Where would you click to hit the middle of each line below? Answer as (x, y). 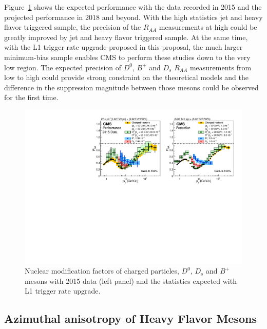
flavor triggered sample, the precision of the (73, 27)
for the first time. (31, 97)
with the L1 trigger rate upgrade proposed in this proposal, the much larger (123, 47)
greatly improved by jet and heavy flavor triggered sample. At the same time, (126, 37)
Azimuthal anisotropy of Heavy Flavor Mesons (130, 318)
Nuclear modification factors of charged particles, (102, 271)
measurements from (221, 67)
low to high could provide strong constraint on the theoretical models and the (127, 77)
